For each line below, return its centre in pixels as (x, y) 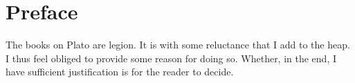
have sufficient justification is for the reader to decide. (120, 72)
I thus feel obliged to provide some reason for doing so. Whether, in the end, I (171, 58)
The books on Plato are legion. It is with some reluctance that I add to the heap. (178, 45)
